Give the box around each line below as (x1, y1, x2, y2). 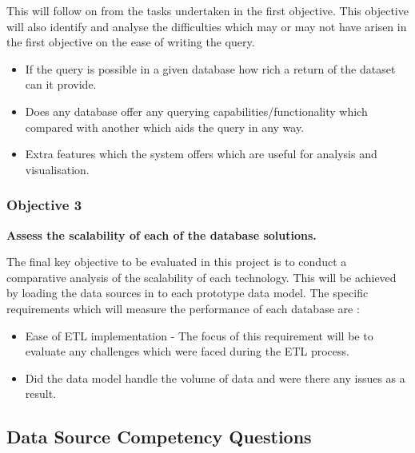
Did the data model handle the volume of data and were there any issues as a (25, 369, 405, 386)
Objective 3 (6, 195, 82, 215)
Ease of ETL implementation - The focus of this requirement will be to (25, 327, 373, 344)
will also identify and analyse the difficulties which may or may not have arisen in (6, 18, 407, 34)
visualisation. (25, 161, 90, 177)
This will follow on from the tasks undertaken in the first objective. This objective (6, 2, 409, 18)
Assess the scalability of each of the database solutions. (6, 226, 317, 243)
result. (25, 385, 57, 402)
